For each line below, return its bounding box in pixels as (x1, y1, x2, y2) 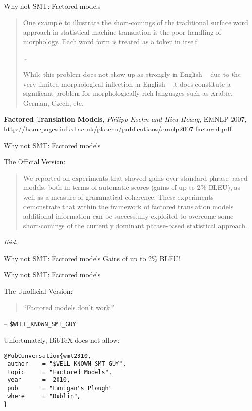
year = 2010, (7, 376, 71, 384)
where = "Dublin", (7, 392, 81, 400)
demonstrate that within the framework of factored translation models (23, 201, 233, 211)
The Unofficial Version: (4, 286, 73, 296)
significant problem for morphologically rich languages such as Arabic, (23, 88, 233, 98)
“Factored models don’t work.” (23, 302, 115, 312)
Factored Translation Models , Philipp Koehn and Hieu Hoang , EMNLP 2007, (4, 114, 247, 124)
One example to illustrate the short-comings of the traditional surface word (23, 17, 248, 27)
